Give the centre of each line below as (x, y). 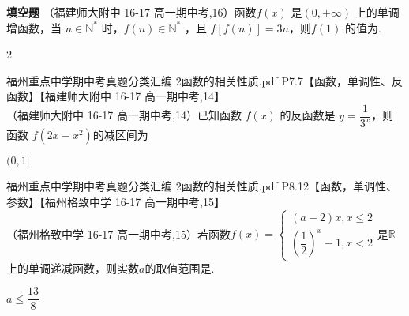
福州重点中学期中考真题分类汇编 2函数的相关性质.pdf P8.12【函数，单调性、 (202, 186)
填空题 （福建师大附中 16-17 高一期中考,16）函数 (131, 12)
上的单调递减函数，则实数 (73, 267)
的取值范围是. (180, 267)
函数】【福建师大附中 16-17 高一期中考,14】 (116, 96)
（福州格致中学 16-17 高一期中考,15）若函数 (118, 233)
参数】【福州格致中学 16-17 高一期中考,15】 (116, 201)
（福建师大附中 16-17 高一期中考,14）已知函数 (124, 115)
